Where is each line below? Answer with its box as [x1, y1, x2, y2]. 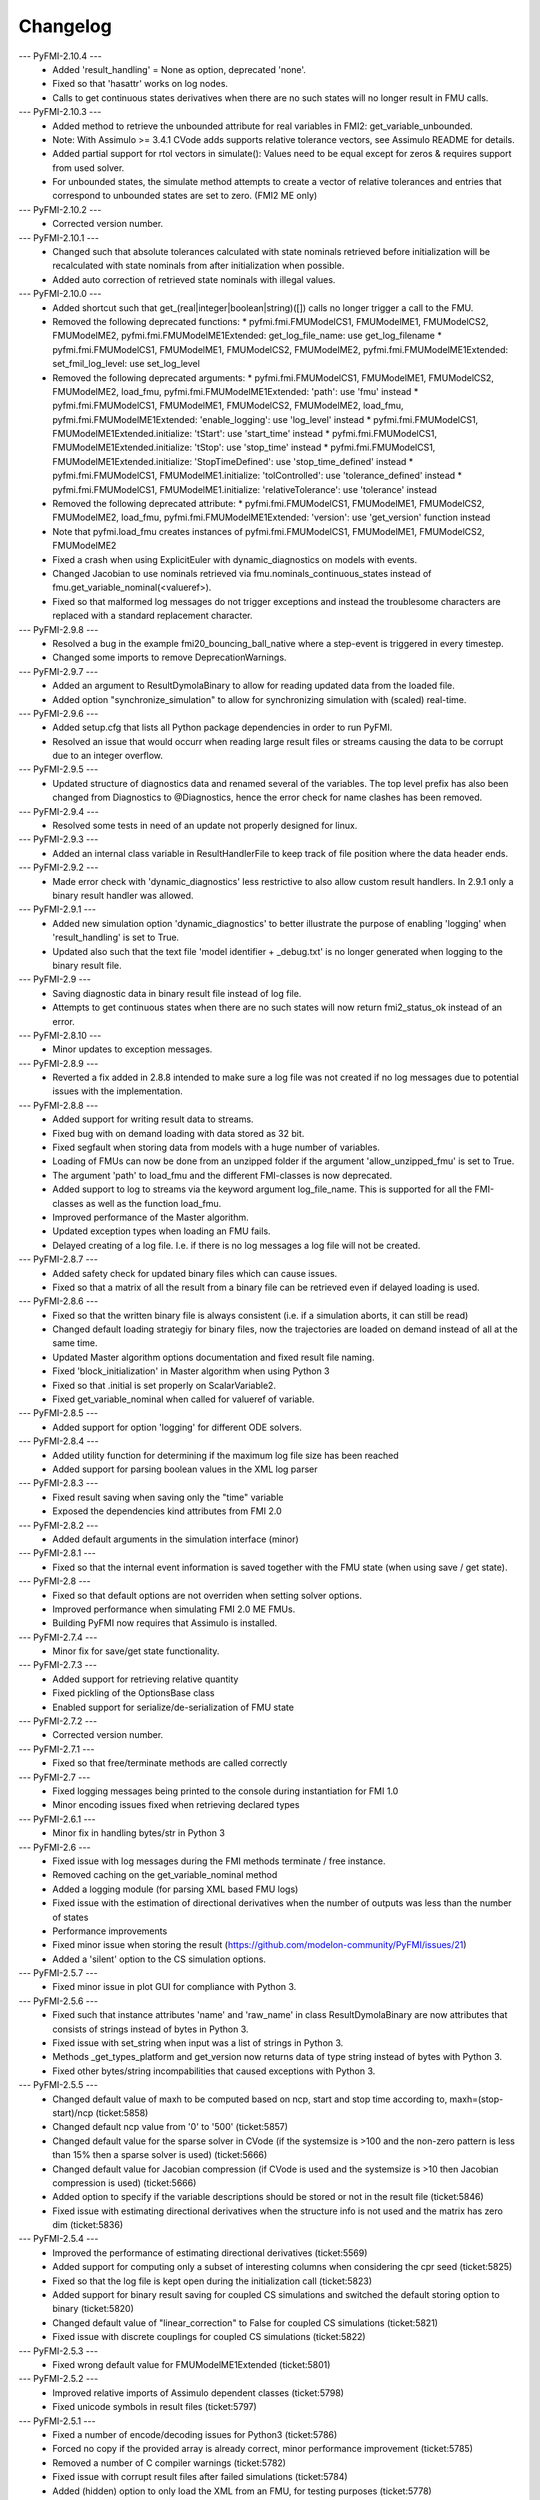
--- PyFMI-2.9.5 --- [18, 763, 99, 775]
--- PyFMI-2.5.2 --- [18, 2373, 99, 2385]
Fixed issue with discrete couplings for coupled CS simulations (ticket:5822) [52, 2331, 366, 2343]
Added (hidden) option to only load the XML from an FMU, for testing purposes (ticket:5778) [52, 2485, 432, 2497]
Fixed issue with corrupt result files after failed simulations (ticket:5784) [52, 2471, 349, 2483]
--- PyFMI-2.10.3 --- [18, 106, 102, 118]
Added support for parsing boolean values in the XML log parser [52, 1463, 318, 1475]
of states [52, 1911, 89, 1923]
